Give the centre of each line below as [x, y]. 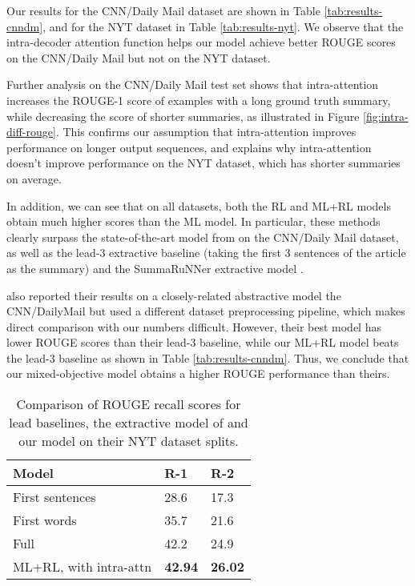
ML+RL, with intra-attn [83, 567]
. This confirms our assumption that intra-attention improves [206, 132]
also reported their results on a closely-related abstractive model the [174, 295]
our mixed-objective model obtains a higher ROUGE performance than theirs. [198, 373]
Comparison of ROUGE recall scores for [129, 404]
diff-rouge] [31, 132]
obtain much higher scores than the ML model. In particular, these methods [193, 221]
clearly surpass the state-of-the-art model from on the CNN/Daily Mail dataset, [203, 237]
